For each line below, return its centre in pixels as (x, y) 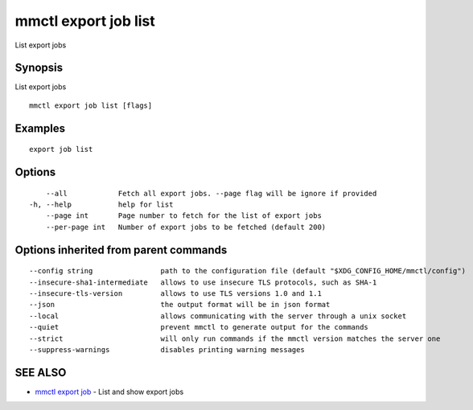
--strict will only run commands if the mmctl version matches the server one (235, 338)
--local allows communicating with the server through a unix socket (218, 316)
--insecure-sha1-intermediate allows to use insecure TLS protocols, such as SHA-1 (203, 282)
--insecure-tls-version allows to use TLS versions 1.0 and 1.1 (175, 294)
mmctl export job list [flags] (91, 105)
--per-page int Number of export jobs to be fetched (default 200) (186, 227)
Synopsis (39, 68)
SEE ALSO (41, 373)
